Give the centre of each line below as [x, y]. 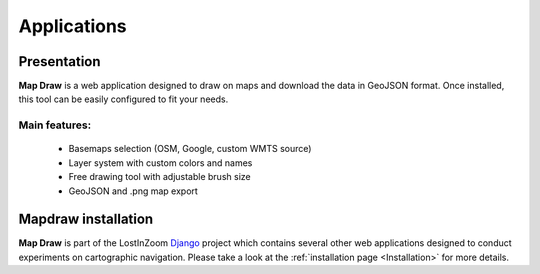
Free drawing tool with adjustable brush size [159, 177]
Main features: [55, 125]
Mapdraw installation [86, 219]
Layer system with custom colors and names [160, 162]
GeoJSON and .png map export [133, 191]
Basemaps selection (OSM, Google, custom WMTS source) [190, 149]
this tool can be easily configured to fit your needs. [123, 99]
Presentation [59, 61]
